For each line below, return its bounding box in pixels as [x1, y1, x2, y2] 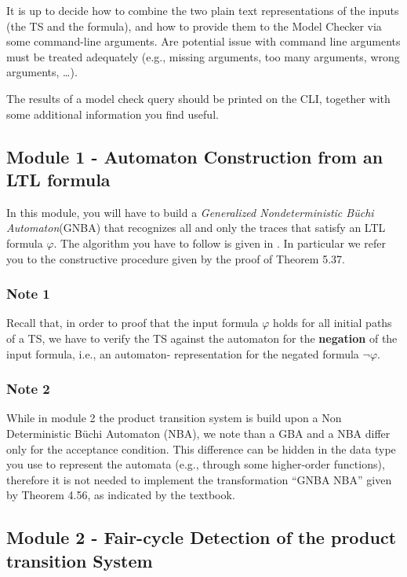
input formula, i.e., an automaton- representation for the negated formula [6, 345, 359, 362]
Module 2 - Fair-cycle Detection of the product [6, 525, 397, 549]
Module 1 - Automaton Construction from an [6, 144, 383, 168]
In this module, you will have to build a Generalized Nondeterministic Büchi [6, 204, 374, 220]
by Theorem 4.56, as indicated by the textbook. [6, 487, 235, 503]
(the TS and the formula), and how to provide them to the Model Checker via [6, 17, 382, 34]
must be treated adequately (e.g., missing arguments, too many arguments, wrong [6, 48, 400, 64]
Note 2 [6, 379, 50, 399]
